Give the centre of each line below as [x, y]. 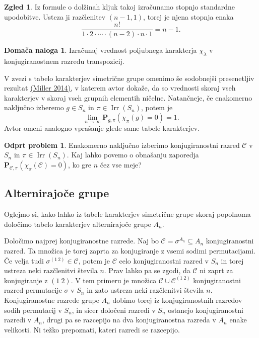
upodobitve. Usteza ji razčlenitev [55, 16]
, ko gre [80, 165]
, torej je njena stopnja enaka [188, 16]
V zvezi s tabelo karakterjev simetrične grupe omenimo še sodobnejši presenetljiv [129, 78]
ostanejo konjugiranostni [206, 310]
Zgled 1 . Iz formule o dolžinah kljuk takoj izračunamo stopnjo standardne [120, 7]
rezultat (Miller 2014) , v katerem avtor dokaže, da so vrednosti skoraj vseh [120, 88]
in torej [232, 260]
